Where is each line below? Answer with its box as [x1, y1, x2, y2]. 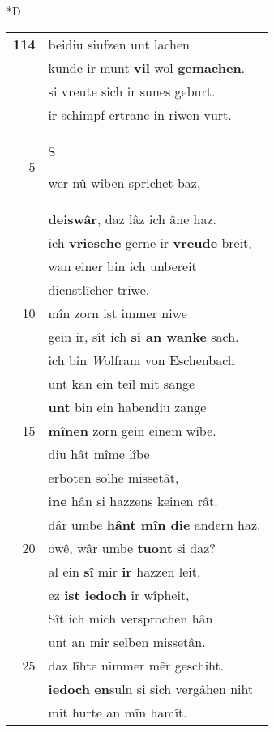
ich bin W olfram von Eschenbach [48, 350, 235, 369]
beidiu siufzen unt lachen [48, 34, 190, 53]
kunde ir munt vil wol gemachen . [48, 57, 246, 77]
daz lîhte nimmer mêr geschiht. [48, 655, 225, 675]
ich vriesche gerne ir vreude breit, [48, 232, 252, 252]
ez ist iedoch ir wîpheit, [48, 585, 190, 604]
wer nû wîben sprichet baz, [48, 172, 201, 192]
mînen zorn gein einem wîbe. [48, 420, 216, 440]
